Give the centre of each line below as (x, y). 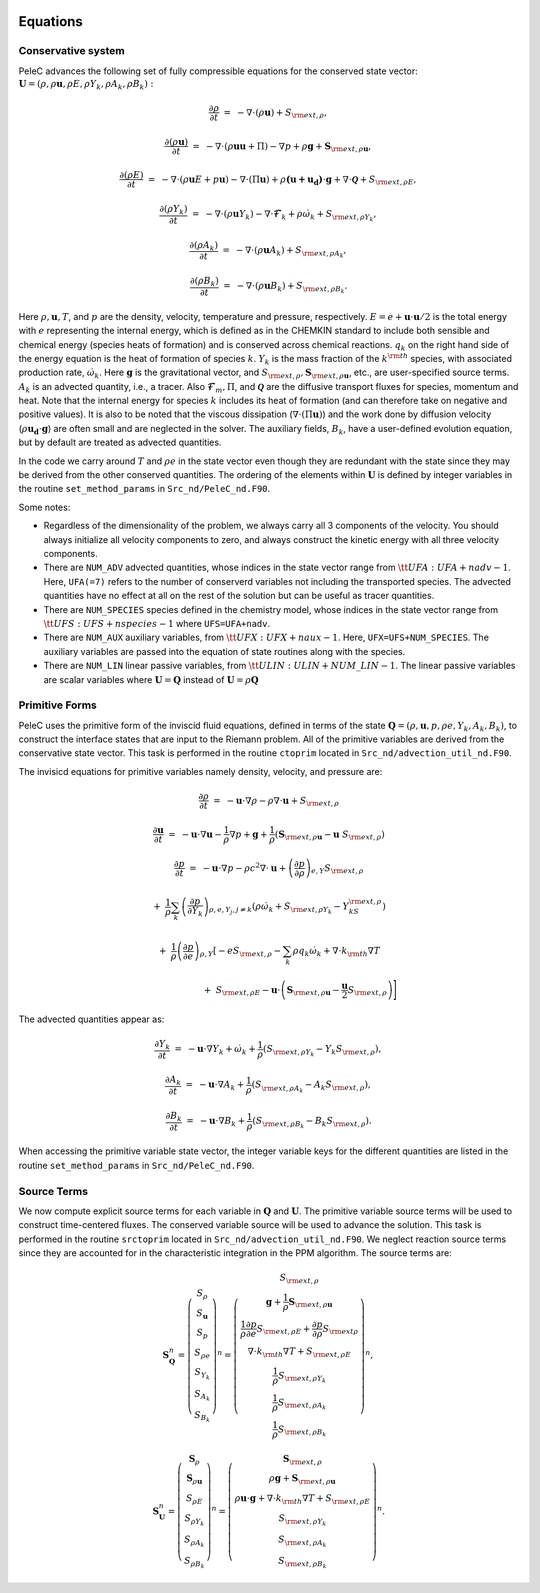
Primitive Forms (57, 705)
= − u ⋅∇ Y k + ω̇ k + (215, 1050)
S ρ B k (194, 1562)
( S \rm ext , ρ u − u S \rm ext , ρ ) (329, 835)
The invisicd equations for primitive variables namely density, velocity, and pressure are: (200, 771)
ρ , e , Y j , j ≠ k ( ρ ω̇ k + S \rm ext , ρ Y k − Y (279, 908)
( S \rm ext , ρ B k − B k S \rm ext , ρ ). (312, 1122)
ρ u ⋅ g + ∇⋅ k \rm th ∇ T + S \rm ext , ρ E (302, 1499)
